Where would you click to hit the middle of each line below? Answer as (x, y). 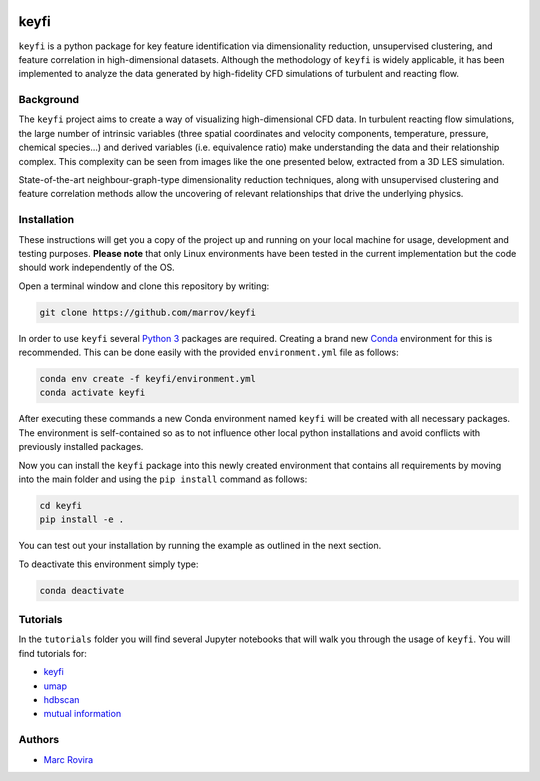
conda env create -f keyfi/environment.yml (148, 379)
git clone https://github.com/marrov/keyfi (148, 312)
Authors (39, 740)
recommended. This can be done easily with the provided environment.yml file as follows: (208, 352)
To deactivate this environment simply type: (108, 564)
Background (49, 100)
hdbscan (61, 700)
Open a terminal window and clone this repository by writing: (144, 286)
